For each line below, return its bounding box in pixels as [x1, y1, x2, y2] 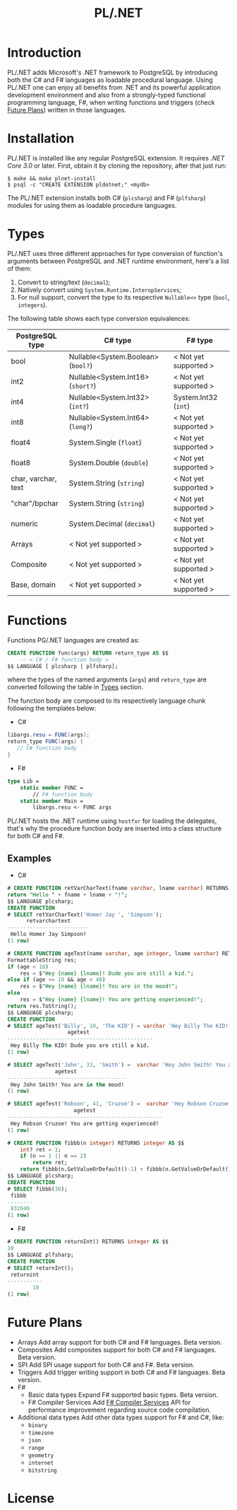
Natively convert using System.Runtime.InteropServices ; [17, 285, 182, 294]
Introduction [7, 45, 82, 61]
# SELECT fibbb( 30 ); [7, 1186, 68, 1193]
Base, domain [11, 580, 56, 590]
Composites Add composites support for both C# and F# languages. [17, 1345, 217, 1354]
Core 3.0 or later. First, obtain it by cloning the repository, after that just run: [7, 161, 227, 170]
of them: [7, 264, 32, 273]
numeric [11, 518, 39, 528]
